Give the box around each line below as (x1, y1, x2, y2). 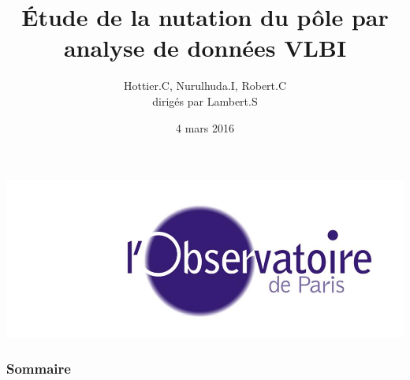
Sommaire (6, 359, 71, 378)
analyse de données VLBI (63, 32, 347, 64)
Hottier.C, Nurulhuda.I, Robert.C (123, 77, 287, 94)
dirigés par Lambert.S (152, 92, 258, 109)
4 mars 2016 (176, 119, 234, 136)
